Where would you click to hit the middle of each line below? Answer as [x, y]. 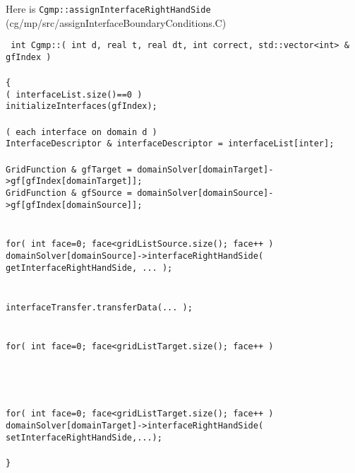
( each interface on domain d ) [82, 132]
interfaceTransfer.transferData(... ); [99, 307]
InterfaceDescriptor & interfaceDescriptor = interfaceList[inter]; [170, 144]
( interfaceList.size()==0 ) [74, 94]
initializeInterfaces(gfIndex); [82, 106]
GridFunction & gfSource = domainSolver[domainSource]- [140, 193]
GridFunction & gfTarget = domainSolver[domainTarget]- [140, 169]
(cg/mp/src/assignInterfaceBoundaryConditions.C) [116, 22]
